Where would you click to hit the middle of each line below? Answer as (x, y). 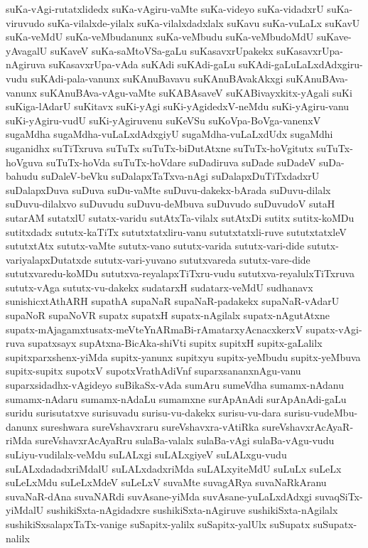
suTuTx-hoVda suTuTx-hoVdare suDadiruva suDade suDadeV (181, 162)
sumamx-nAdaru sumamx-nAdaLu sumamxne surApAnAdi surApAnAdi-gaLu (176, 398)
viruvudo (25, 22)
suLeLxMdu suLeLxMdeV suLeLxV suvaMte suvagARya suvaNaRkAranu (166, 482)
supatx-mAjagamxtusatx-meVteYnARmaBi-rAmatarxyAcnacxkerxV (154, 329)
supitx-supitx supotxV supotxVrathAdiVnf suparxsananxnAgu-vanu (153, 371)
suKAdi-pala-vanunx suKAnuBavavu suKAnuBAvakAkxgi (157, 78)
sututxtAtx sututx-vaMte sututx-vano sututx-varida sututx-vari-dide (155, 246)
